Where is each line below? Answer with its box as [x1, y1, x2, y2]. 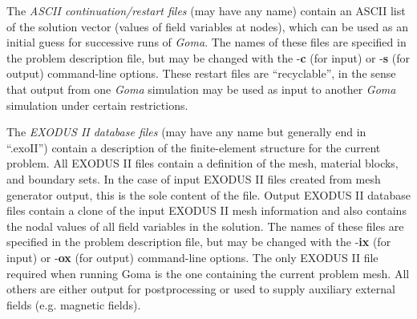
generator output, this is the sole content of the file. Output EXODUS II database [6, 186, 411, 203]
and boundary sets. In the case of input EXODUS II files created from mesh [6, 170, 381, 187]
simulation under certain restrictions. [6, 96, 188, 113]
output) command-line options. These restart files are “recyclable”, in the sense [6, 65, 396, 82]
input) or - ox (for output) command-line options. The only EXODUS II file [6, 248, 379, 265]
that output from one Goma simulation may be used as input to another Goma [6, 80, 396, 97]
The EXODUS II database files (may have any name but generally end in [6, 123, 366, 140]
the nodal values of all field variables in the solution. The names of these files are [6, 217, 404, 234]
